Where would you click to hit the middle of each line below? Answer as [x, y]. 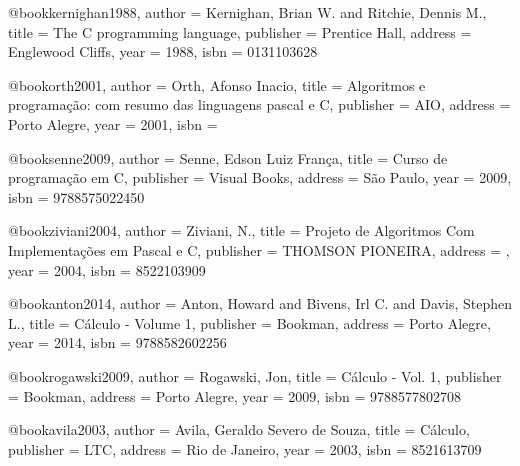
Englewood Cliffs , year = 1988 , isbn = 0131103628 [163, 51]
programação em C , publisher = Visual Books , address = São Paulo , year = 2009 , [260, 177]
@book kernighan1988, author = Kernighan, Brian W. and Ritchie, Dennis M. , [247, 12]
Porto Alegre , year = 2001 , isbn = [113, 123]
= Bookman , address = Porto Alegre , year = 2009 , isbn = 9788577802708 [235, 395]
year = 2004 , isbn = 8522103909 [107, 269]
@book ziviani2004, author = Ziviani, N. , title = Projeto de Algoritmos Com [241, 230]
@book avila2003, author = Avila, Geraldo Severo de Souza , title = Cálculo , [239, 429]
